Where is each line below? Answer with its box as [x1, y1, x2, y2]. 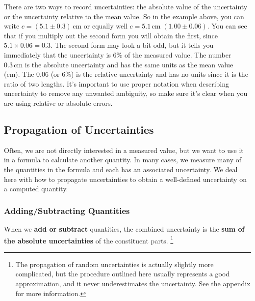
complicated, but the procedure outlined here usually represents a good [15, 269, 230, 279]
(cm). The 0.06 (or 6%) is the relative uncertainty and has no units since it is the [4, 69, 248, 79]
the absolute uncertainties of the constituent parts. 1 [4, 234, 174, 245]
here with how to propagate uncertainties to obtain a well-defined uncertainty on [4, 174, 247, 184]
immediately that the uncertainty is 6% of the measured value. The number [4, 49, 231, 60]
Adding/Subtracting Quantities [4, 204, 130, 216]
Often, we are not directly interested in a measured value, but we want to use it [4, 145, 244, 155]
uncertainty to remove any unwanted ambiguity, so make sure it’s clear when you [4, 88, 248, 98]
